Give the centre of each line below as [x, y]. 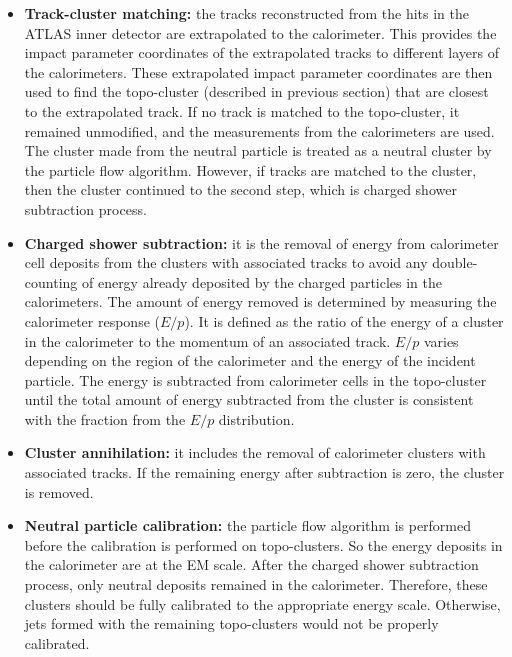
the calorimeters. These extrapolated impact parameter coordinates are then [258, 71]
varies [441, 340]
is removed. [59, 491]
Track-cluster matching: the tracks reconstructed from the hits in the [246, 13]
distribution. [256, 418]
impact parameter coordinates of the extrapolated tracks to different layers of [261, 52]
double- [455, 262]
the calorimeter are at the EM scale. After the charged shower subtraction [251, 564]
